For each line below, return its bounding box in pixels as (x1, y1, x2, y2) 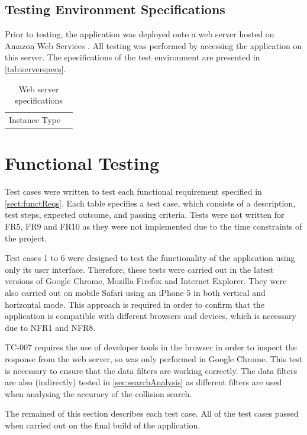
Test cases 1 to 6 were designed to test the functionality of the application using (5, 252, 295, 264)
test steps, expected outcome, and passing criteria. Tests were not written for (5, 208, 285, 221)
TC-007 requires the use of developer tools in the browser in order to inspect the (5, 341, 297, 353)
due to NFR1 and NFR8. (5, 321, 96, 333)
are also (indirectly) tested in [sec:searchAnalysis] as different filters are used (5, 376, 282, 388)
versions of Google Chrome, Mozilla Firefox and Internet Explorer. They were (5, 275, 287, 287)
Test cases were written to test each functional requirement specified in (5, 185, 262, 198)
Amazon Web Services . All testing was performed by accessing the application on (5, 39, 302, 51)
